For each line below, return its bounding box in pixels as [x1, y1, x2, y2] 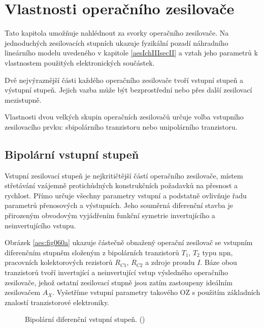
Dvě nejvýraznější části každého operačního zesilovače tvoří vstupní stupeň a [5, 74, 244, 85]
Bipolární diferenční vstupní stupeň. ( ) [25, 314, 145, 324]
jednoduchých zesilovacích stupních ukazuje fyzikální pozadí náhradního [5, 37, 228, 48]
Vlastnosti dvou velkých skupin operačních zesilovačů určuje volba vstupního [5, 111, 244, 122]
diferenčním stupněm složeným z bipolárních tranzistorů [5, 247, 179, 257]
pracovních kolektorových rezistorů [5, 257, 113, 267]
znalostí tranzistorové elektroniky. [5, 296, 110, 307]
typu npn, [202, 247, 233, 257]
